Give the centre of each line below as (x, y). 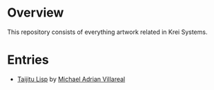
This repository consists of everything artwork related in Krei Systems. (107, 32)
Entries (28, 60)
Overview (36, 13)
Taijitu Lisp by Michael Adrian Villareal (71, 79)
